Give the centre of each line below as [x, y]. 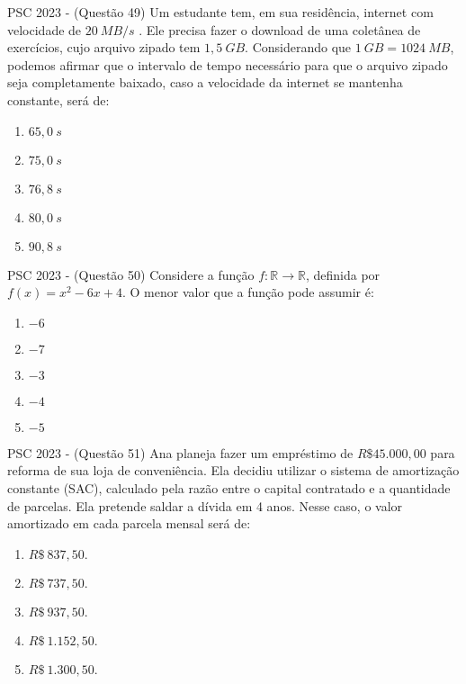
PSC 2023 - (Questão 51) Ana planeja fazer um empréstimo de [180, 452]
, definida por [343, 274]
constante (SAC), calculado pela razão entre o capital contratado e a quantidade [229, 487]
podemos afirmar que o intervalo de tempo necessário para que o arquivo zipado [228, 64]
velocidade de [45, 29]
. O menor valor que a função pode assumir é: [248, 292]
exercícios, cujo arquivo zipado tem [104, 47]
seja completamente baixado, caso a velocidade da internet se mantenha [205, 82]
